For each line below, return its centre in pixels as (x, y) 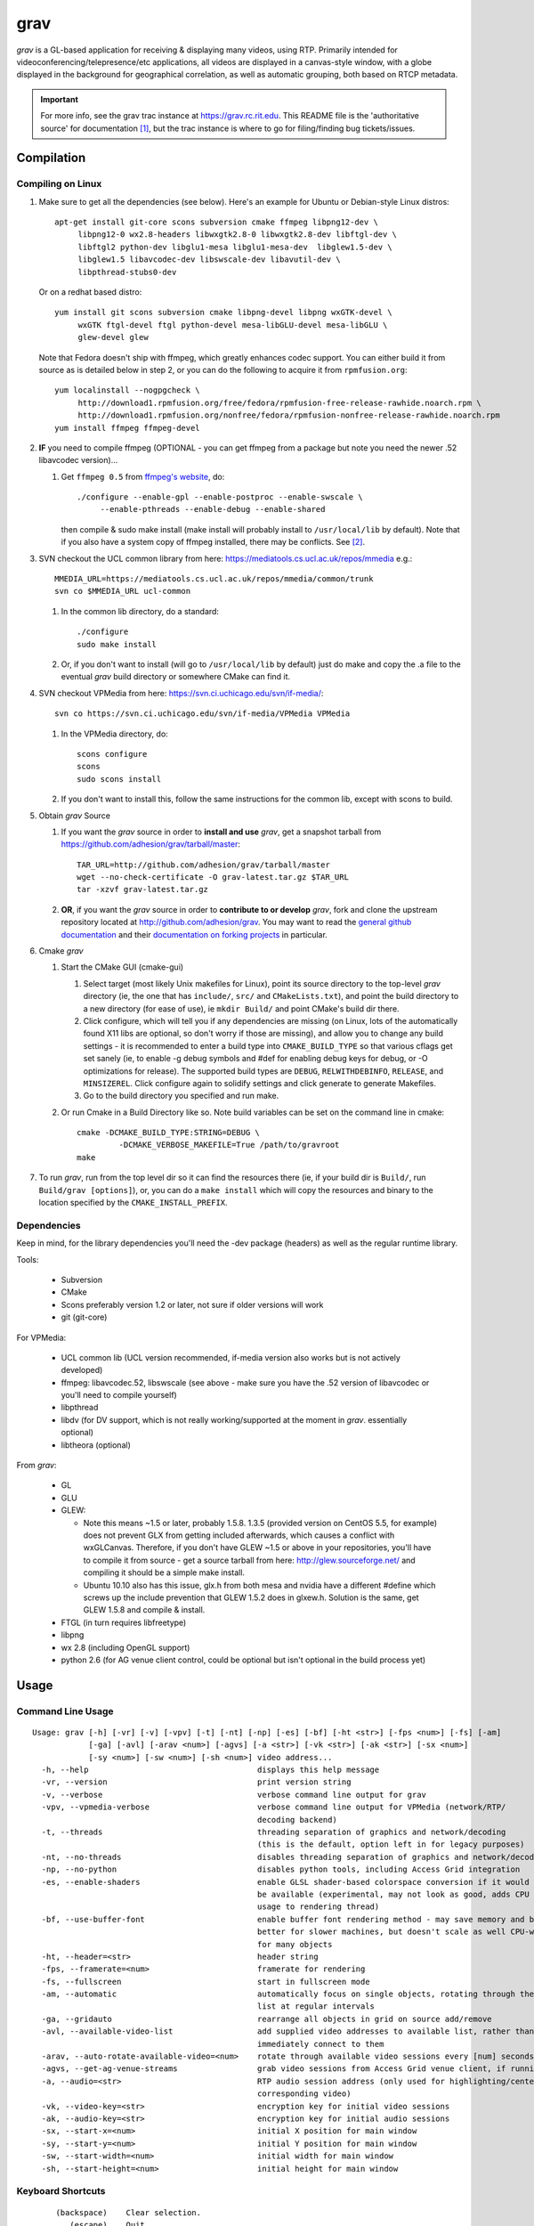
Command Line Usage (65, 1711)
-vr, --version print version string (196, 1782)
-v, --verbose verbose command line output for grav (234, 1795)
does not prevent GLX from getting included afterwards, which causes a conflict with (239, 1535)
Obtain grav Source (75, 816)
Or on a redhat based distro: (90, 292)
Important (60, 99)
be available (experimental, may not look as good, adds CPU (393, 1894)
